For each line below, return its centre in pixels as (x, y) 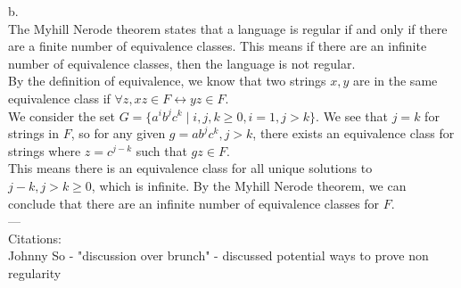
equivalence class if (59, 98)
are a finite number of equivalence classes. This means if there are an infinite (218, 46)
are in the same (395, 81)
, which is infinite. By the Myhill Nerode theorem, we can (249, 185)
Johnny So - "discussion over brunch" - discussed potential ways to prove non (218, 255)
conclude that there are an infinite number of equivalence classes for (194, 203)
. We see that (352, 115)
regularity (35, 272)
